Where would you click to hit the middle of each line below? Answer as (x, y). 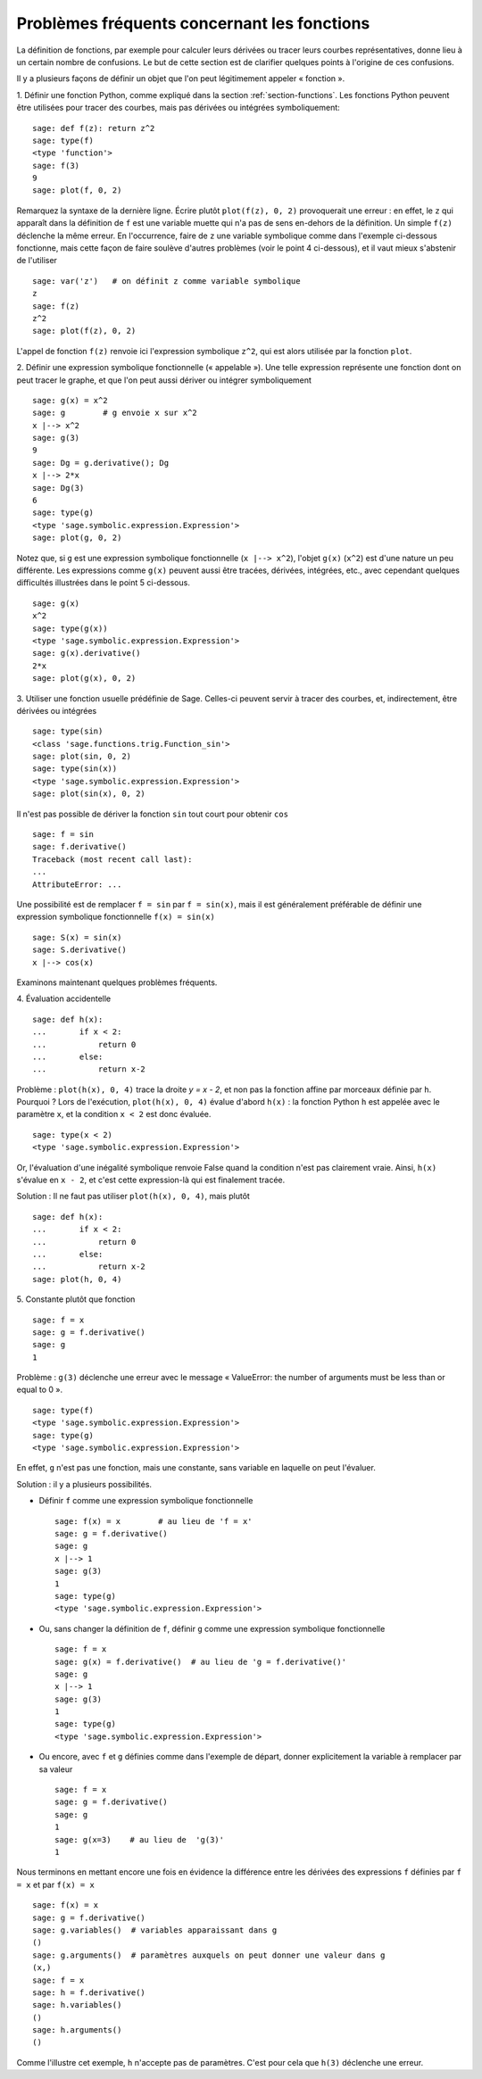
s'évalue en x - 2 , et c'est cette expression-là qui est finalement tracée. (151, 1180)
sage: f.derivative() (79, 847)
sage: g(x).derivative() (87, 653)
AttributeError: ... (77, 884)
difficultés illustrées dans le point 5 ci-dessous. (104, 583)
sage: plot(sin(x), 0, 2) (89, 794)
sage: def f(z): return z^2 (94, 128)
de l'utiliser (37, 261)
